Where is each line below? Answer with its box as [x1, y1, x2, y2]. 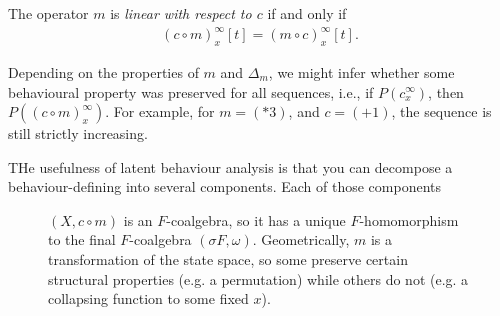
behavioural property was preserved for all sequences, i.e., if [8, 81, 374, 102]
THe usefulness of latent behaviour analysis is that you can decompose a [8, 156, 453, 177]
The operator [8, 3, 89, 23]
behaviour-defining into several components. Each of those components [8, 176, 442, 197]
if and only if [267, 3, 347, 23]
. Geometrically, [252, 229, 350, 250]
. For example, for [105, 101, 215, 122]
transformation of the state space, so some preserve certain [48, 249, 408, 270]
